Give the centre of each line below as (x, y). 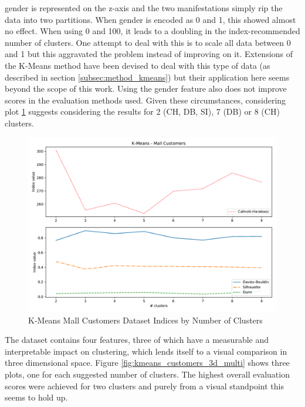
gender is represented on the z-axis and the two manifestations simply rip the (144, 8)
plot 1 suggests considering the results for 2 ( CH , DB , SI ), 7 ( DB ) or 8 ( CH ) (142, 111)
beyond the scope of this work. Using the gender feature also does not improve (146, 89)
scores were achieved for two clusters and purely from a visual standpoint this (144, 386)
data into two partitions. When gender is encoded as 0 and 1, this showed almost (150, 19)
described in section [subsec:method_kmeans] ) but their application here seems (147, 77)
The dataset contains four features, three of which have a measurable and (137, 340)
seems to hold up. (36, 397)
